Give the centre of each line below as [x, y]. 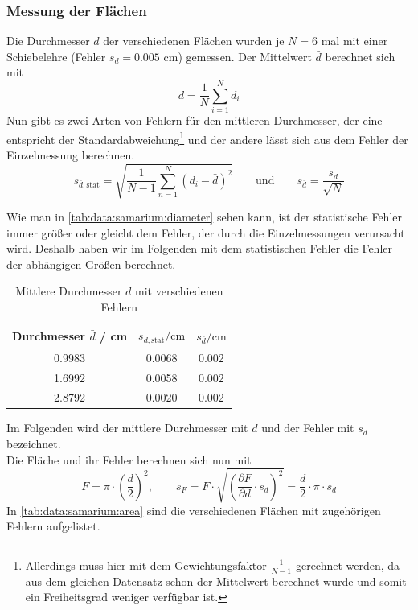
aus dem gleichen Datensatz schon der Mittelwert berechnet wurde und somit [216, 581]
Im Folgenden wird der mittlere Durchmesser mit [127, 428]
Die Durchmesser [48, 41]
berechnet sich [360, 56]
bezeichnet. [34, 444]
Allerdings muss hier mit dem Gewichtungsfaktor [146, 565]
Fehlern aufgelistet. [53, 526]
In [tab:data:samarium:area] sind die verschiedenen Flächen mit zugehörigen [194, 510]
